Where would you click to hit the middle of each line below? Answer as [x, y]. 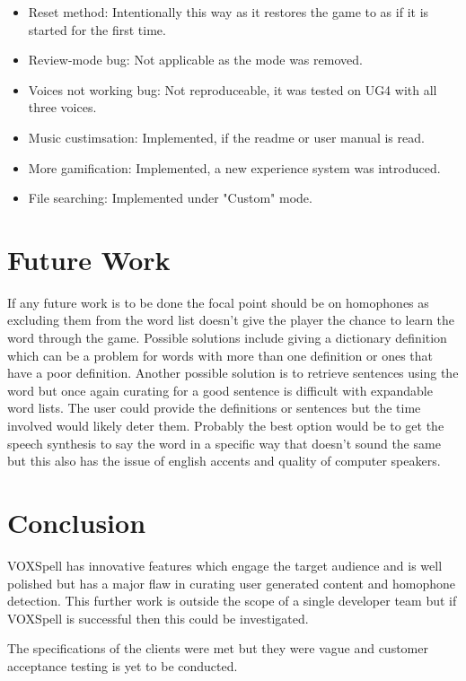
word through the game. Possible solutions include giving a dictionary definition [227, 338]
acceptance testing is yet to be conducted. [123, 665]
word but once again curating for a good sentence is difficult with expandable [220, 390]
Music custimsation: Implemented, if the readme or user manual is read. [226, 137]
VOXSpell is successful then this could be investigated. [158, 618]
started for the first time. [97, 29]
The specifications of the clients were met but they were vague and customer [218, 648]
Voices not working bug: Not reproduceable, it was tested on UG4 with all [233, 89]
